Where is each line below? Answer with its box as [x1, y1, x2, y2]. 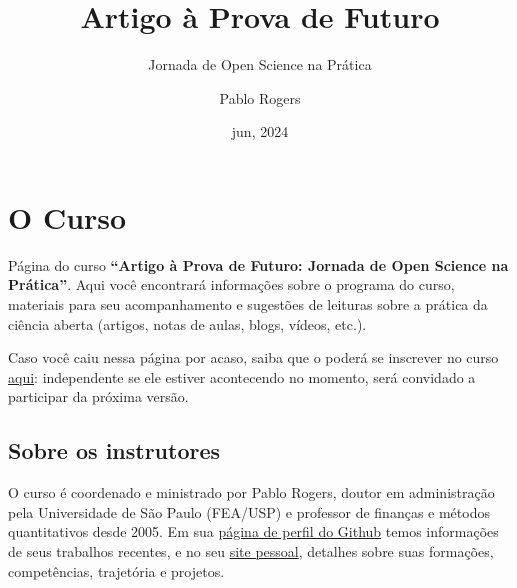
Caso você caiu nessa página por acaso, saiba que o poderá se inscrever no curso [8, 347, 499, 368]
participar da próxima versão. [8, 386, 189, 407]
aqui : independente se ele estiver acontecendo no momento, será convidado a [8, 366, 476, 387]
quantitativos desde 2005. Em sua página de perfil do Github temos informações [8, 521, 499, 542]
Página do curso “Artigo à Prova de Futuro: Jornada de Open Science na [8, 254, 509, 275]
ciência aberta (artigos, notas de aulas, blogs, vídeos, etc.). [8, 313, 367, 334]
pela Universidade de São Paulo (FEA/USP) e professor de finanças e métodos [8, 501, 490, 522]
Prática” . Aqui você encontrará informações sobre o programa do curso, [8, 274, 455, 295]
